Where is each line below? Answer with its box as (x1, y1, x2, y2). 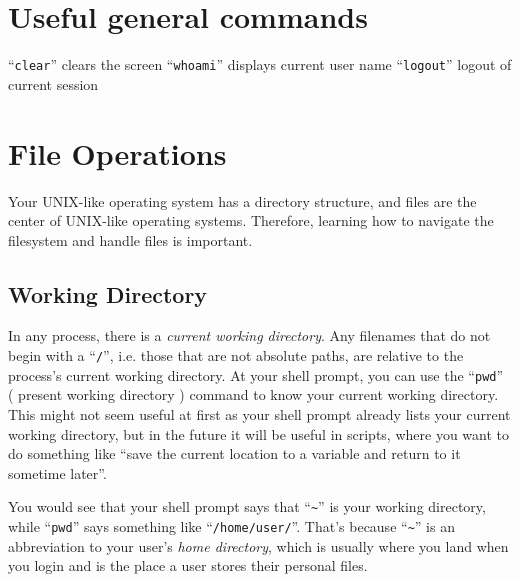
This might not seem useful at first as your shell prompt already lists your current (8, 403, 511, 424)
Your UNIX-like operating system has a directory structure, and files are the (8, 190, 477, 211)
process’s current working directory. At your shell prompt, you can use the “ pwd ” (8, 364, 504, 385)
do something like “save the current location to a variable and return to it (8, 443, 461, 464)
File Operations (8, 132, 227, 173)
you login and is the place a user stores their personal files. (8, 555, 368, 576)
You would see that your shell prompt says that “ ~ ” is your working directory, (8, 496, 486, 517)
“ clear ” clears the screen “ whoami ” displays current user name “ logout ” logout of (8, 54, 512, 75)
